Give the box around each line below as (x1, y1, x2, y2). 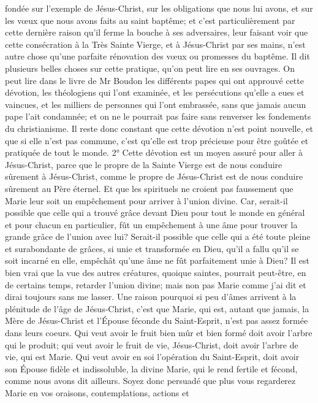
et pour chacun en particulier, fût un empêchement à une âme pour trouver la (5, 218, 298, 231)
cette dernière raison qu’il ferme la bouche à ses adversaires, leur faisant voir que (5, 26, 308, 39)
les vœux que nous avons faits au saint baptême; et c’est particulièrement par (5, 13, 295, 26)
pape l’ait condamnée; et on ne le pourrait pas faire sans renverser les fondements (5, 110, 311, 123)
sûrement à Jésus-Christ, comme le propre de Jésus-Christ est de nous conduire (5, 170, 303, 183)
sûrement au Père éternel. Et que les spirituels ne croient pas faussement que (5, 182, 293, 194)
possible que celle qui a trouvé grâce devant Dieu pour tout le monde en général (5, 206, 305, 219)
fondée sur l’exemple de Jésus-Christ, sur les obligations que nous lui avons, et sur (5, 2, 313, 14)
